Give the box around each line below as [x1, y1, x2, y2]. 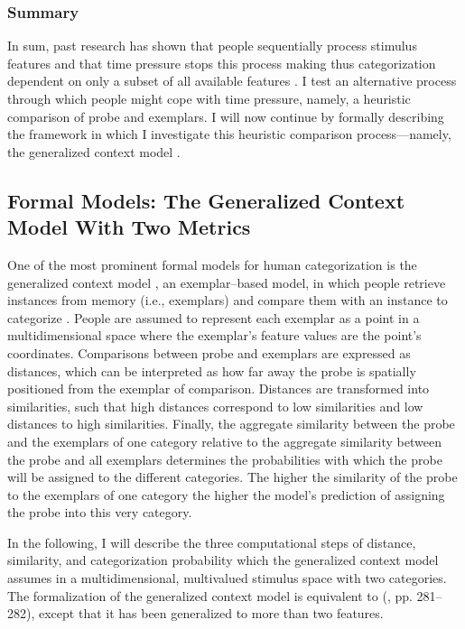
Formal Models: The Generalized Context [7, 186, 405, 214]
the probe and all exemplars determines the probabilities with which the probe [7, 449, 442, 468]
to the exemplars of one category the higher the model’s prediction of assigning [7, 485, 445, 504]
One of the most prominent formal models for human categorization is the [7, 254, 417, 273]
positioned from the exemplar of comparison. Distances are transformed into [7, 379, 430, 398]
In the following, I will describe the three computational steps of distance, [7, 532, 416, 551]
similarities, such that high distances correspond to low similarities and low [7, 396, 423, 415]
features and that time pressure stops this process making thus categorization [7, 53, 436, 72]
